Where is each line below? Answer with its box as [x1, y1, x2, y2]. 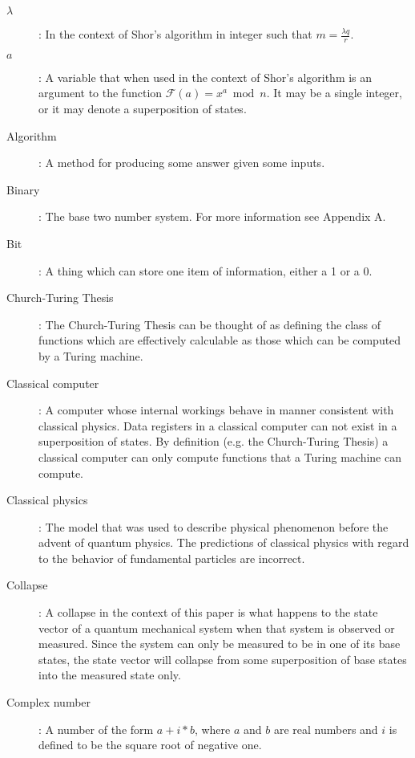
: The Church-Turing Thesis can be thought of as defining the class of [38, 316, 381, 332]
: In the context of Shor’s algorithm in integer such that [38, 26, 312, 42]
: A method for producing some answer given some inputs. [38, 154, 325, 171]
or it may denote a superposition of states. [38, 100, 247, 117]
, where [194, 720, 231, 737]
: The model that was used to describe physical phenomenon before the [38, 518, 389, 535]
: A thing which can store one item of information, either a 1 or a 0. [38, 262, 373, 279]
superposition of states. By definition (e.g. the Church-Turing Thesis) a [38, 433, 389, 450]
